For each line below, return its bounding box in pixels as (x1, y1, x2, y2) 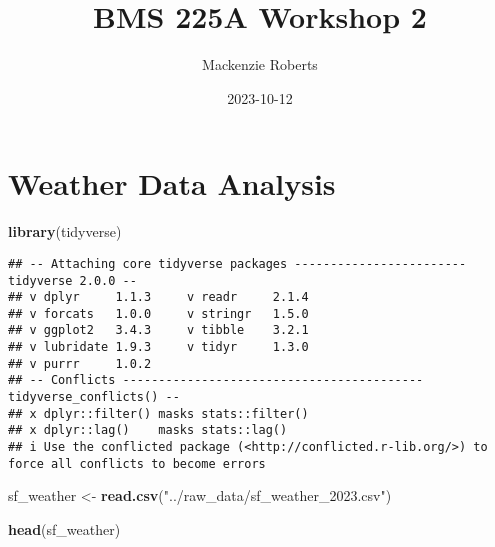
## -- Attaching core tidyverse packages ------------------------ (8, 256, 467, 271)
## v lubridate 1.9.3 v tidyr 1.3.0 (8, 340, 309, 355)
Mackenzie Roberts (202, 54, 318, 75)
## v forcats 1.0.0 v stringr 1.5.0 (8, 306, 309, 321)
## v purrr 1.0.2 (8, 356, 152, 371)
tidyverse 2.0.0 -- (8, 273, 137, 288)
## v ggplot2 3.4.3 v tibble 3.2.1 (8, 323, 309, 338)
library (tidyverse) (8, 221, 122, 242)
